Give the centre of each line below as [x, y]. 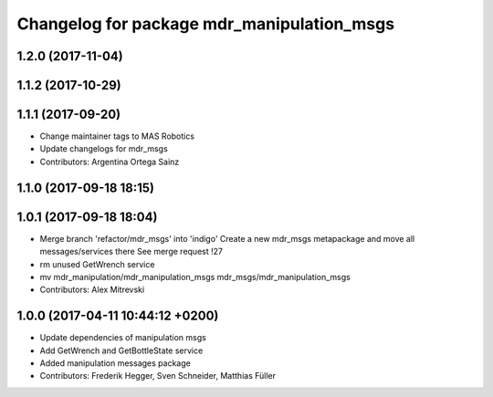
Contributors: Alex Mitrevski [92, 290]
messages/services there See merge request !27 [131, 252]
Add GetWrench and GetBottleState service [121, 350]
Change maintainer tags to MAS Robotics [117, 136]
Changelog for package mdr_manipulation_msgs [206, 24]
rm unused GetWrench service [97, 264]
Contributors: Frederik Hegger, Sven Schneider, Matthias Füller [158, 376]
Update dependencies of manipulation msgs [123, 338]
